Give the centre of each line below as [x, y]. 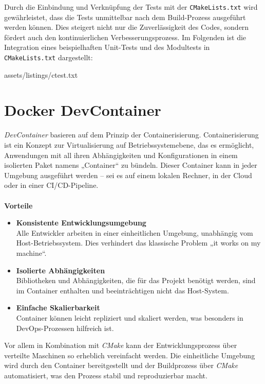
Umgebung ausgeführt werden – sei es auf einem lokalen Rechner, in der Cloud [128, 175]
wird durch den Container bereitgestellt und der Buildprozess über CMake [121, 365]
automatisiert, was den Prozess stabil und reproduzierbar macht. [106, 375]
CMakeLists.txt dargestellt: [49, 57]
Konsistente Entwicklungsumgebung [81, 223]
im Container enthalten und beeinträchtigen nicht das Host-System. [122, 290]
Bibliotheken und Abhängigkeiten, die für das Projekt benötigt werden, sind [136, 280]
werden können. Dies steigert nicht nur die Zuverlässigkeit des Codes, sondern [127, 27]
